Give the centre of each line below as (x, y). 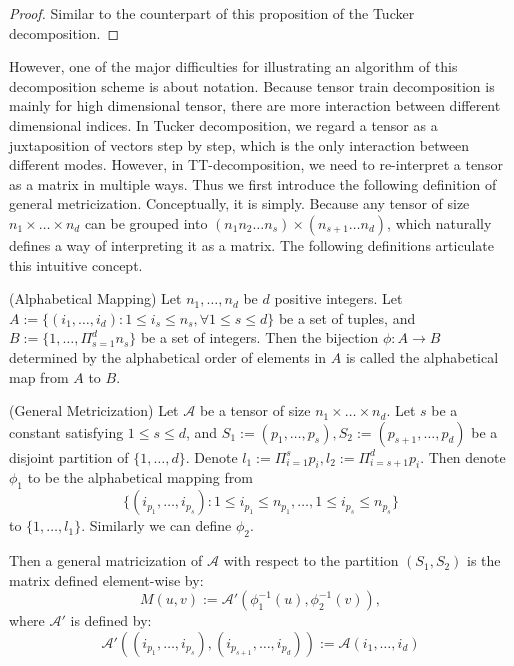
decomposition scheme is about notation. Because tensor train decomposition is (252, 85)
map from (39, 376)
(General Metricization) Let (94, 410)
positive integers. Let (338, 298)
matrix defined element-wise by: (106, 579)
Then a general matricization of (106, 560)
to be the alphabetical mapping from (140, 477)
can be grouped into (146, 222)
